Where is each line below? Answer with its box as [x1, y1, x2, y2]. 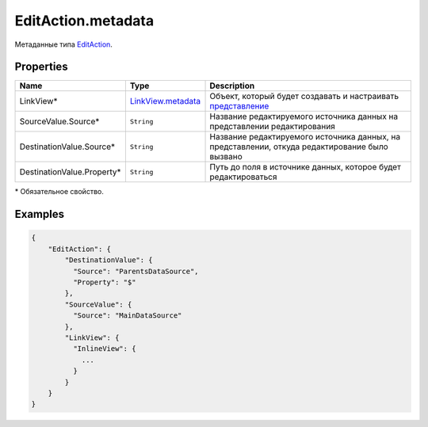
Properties [14, 60, 68, 74]
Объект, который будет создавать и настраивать [209, 91, 399, 102]
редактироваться [209, 171, 277, 182]
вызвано [209, 151, 243, 162]
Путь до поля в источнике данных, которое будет [209, 162, 402, 173]
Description [209, 80, 255, 91]
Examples [14, 208, 65, 221]
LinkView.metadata [129, 96, 201, 107]
